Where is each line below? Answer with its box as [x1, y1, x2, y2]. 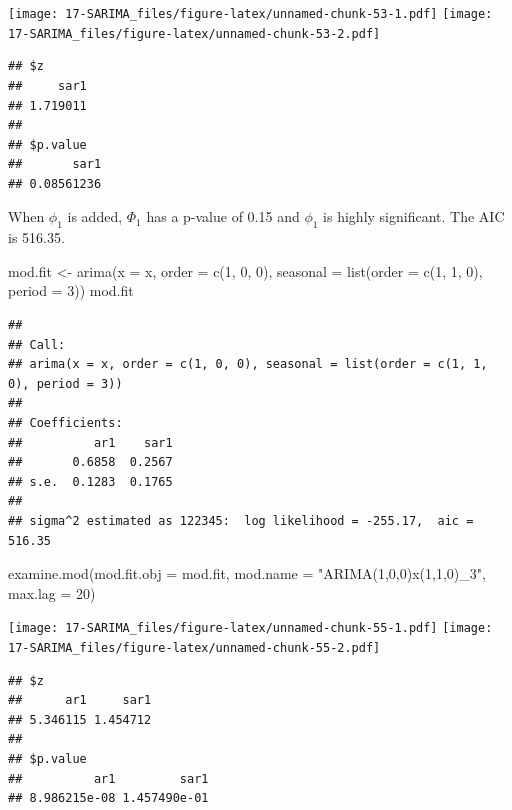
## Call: [8, 337, 66, 352]
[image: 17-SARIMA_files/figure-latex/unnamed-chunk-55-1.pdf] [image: [8, 621, 493, 636]
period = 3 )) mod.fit [8, 280, 134, 301]
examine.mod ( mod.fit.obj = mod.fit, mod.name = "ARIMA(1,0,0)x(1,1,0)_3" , [8, 563, 486, 584]
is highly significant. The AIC [323, 206, 505, 227]
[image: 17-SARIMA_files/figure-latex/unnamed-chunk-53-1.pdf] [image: [8, 7, 493, 21]
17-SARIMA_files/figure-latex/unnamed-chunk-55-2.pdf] [8, 641, 381, 656]
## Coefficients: [8, 416, 123, 431]
